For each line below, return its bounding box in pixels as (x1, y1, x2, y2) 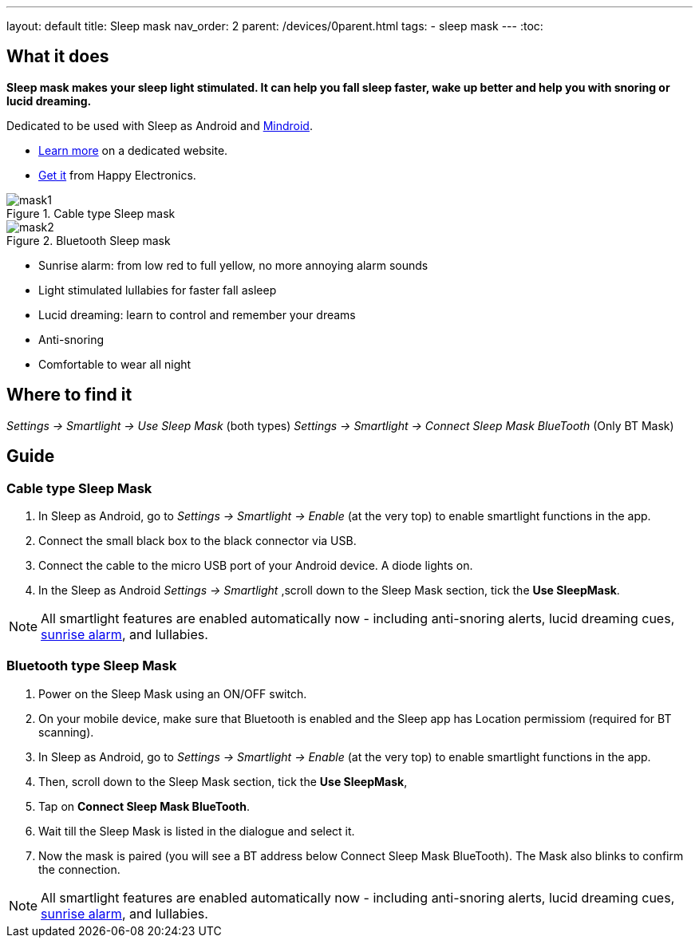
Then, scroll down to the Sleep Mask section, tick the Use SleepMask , (38, 774, 408, 788)
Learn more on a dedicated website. (38, 143, 228, 157)
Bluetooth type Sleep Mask (6, 658, 177, 674)
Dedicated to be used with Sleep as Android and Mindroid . (6, 118, 313, 132)
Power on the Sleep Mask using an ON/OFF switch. (38, 686, 307, 701)
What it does (6, 46, 109, 67)
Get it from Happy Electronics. (38, 168, 196, 182)
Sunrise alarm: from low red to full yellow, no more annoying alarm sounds (38, 258, 428, 272)
